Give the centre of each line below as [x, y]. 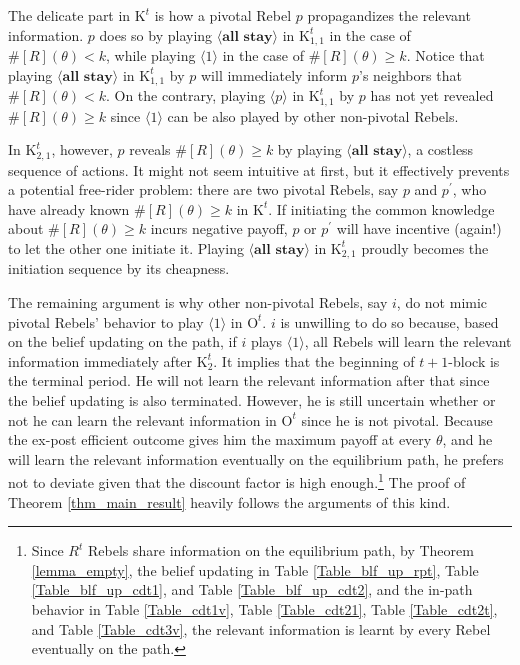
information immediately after [100, 360]
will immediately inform [274, 74]
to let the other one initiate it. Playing [126, 247]
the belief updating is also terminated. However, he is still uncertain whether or [252, 399]
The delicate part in [69, 15]
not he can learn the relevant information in [142, 419]
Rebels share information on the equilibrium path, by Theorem [280, 550]
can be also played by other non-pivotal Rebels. [313, 115]
